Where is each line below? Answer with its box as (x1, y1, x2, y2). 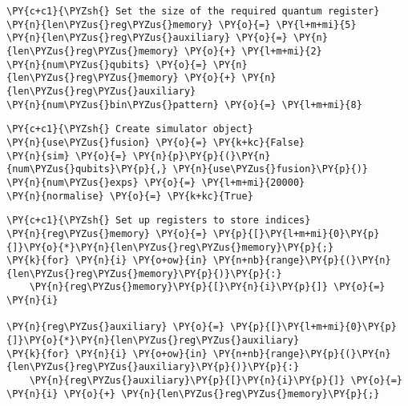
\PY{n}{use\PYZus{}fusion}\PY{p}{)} (172, 163, 369, 175)
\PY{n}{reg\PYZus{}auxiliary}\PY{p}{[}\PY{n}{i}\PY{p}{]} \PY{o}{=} (29, 375, 402, 387)
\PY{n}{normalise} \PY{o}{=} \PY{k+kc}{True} (6, 190, 253, 202)
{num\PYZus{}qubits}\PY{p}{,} (6, 163, 168, 175)
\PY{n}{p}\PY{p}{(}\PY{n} (132, 150, 271, 162)
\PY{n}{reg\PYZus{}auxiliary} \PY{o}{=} (6, 321, 225, 333)
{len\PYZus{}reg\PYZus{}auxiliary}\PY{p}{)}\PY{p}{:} (6, 361, 300, 373)
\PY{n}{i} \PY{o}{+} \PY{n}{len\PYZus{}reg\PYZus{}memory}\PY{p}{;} (6, 388, 380, 400)
